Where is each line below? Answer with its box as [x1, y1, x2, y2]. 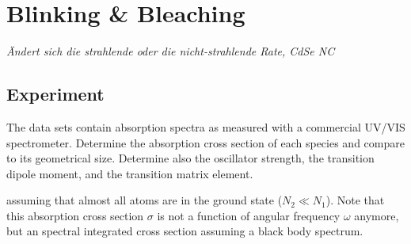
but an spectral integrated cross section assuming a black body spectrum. [6, 223, 363, 239]
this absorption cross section [6, 207, 144, 223]
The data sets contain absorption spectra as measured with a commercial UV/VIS [6, 118, 405, 135]
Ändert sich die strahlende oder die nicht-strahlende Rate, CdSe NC [6, 43, 335, 59]
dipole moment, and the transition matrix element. [6, 165, 253, 181]
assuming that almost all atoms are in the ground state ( [6, 192, 283, 208]
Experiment [6, 82, 105, 106]
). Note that [325, 192, 385, 208]
